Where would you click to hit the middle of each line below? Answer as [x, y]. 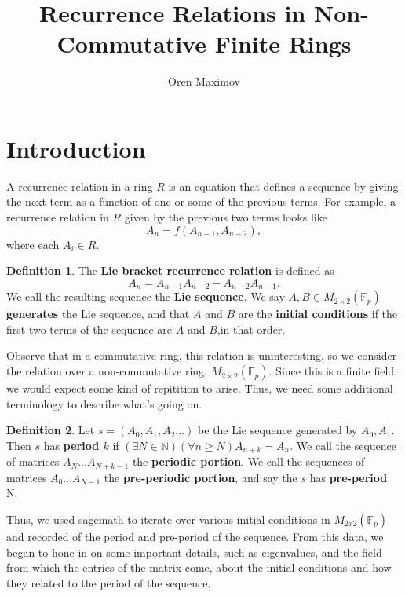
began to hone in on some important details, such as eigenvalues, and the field [194, 552]
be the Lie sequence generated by [277, 430]
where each [33, 244]
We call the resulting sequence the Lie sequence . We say [146, 296]
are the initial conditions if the [318, 314]
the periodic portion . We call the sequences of [248, 461]
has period [71, 445]
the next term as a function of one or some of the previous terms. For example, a [201, 201]
